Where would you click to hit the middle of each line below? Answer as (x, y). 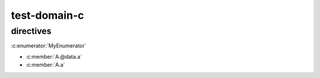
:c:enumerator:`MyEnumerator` (49, 46)
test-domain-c (47, 15)
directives (31, 31)
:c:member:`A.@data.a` (54, 56)
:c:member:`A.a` (45, 65)
